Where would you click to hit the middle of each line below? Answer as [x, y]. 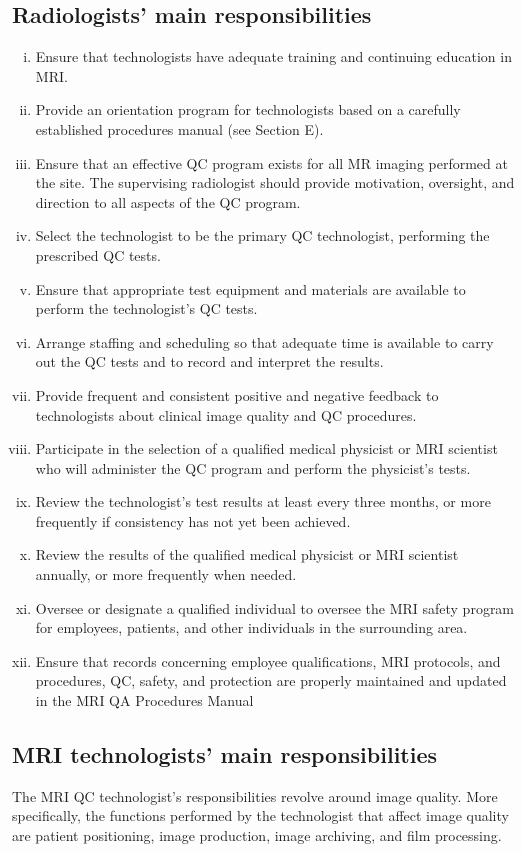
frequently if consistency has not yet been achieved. [193, 520]
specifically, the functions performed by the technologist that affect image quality [260, 815]
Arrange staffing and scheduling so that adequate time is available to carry [264, 341]
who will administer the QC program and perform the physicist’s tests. [253, 467]
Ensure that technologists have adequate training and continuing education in [273, 56]
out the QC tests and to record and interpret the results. [209, 361]
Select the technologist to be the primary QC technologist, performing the [262, 235]
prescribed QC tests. [98, 254]
